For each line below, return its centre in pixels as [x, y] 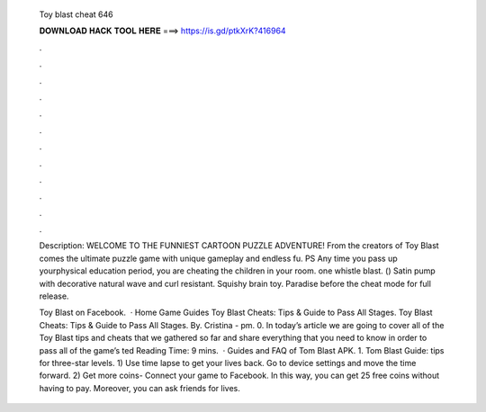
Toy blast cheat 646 [76, 14]
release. [54, 296]
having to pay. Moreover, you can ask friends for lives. [139, 388]
